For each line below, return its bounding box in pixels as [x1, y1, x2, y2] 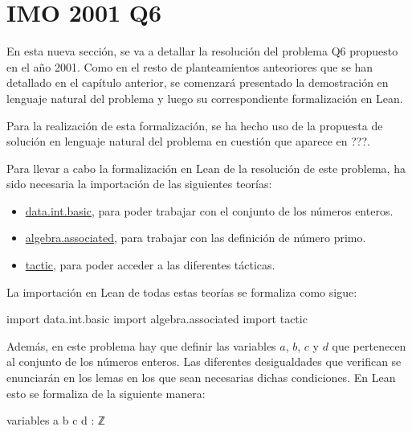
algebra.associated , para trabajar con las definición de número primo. [25, 229, 366, 246]
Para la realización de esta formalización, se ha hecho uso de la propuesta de [6, 117, 383, 133]
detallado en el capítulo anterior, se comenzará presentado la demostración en [6, 74, 389, 91]
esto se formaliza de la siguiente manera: [6, 384, 206, 401]
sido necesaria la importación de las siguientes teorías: [6, 175, 272, 192]
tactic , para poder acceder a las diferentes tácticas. [25, 257, 275, 273]
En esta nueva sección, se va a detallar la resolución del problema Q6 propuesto [6, 43, 398, 60]
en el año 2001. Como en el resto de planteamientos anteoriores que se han [6, 58, 373, 75]
